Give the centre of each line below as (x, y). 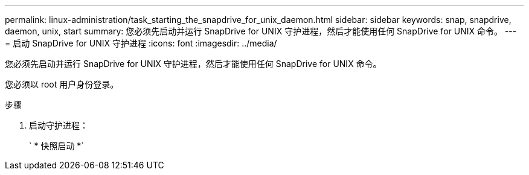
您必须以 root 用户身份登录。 (62, 84)
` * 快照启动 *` (56, 146)
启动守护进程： (59, 125)
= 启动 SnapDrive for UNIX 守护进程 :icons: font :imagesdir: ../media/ (141, 43)
